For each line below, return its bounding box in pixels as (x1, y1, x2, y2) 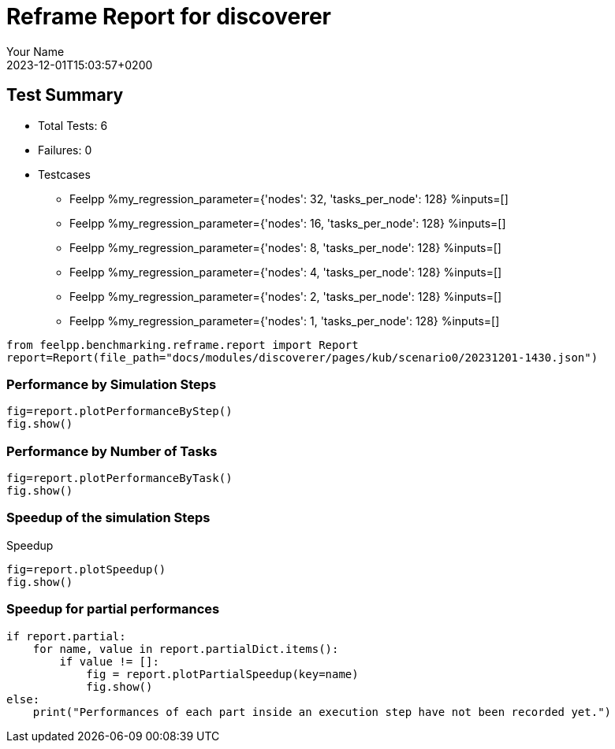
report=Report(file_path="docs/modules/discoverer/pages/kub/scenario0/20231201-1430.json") (6, 350, 598, 364)
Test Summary (6, 85, 124, 106)
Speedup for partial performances (6, 601, 220, 617)
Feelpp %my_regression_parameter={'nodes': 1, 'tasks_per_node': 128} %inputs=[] (69, 313, 500, 328)
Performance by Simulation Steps (6, 376, 217, 392)
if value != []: (59, 654, 159, 668)
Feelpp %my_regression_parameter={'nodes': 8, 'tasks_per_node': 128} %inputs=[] (69, 240, 501, 254)
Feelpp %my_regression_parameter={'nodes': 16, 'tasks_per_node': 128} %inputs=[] (69, 216, 506, 230)
